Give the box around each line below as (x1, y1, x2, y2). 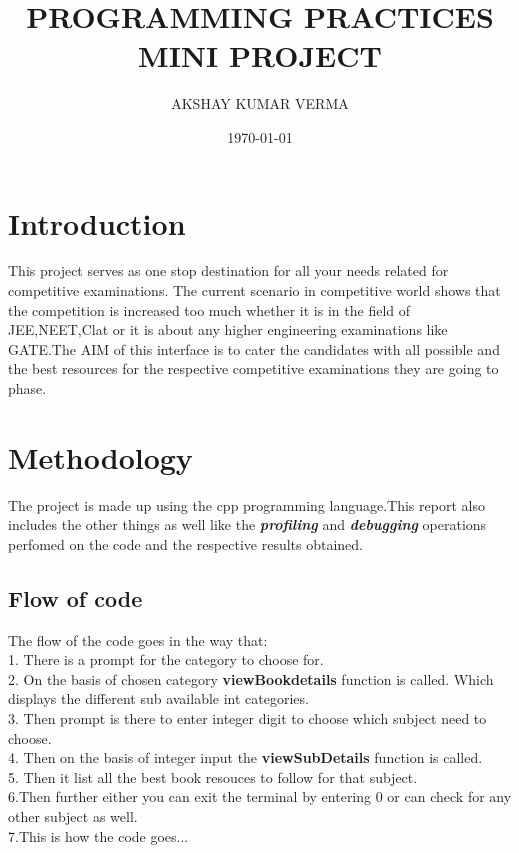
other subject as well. (8, 806, 138, 827)
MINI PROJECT (138, 35, 382, 76)
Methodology (8, 436, 193, 477)
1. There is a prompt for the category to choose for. (8, 649, 324, 670)
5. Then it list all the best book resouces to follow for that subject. (8, 766, 418, 787)
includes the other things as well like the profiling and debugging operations (8, 514, 487, 535)
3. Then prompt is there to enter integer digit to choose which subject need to (8, 708, 487, 729)
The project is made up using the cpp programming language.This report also (8, 494, 485, 515)
